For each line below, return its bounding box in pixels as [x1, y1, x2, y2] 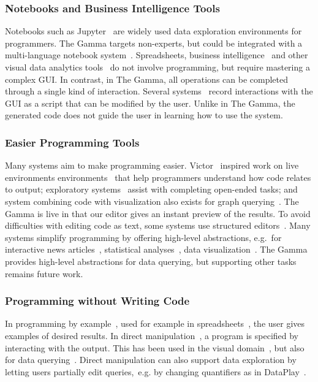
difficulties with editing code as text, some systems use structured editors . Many [5, 219, 311, 232]
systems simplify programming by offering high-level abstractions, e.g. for [5, 231, 282, 243]
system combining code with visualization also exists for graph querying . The [5, 194, 299, 207]
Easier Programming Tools [5, 134, 140, 150]
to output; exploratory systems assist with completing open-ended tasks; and [5, 183, 298, 196]
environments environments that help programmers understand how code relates [5, 170, 311, 183]
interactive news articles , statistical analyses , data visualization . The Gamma [5, 243, 308, 256]
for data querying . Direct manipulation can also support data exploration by [5, 353, 297, 366]
